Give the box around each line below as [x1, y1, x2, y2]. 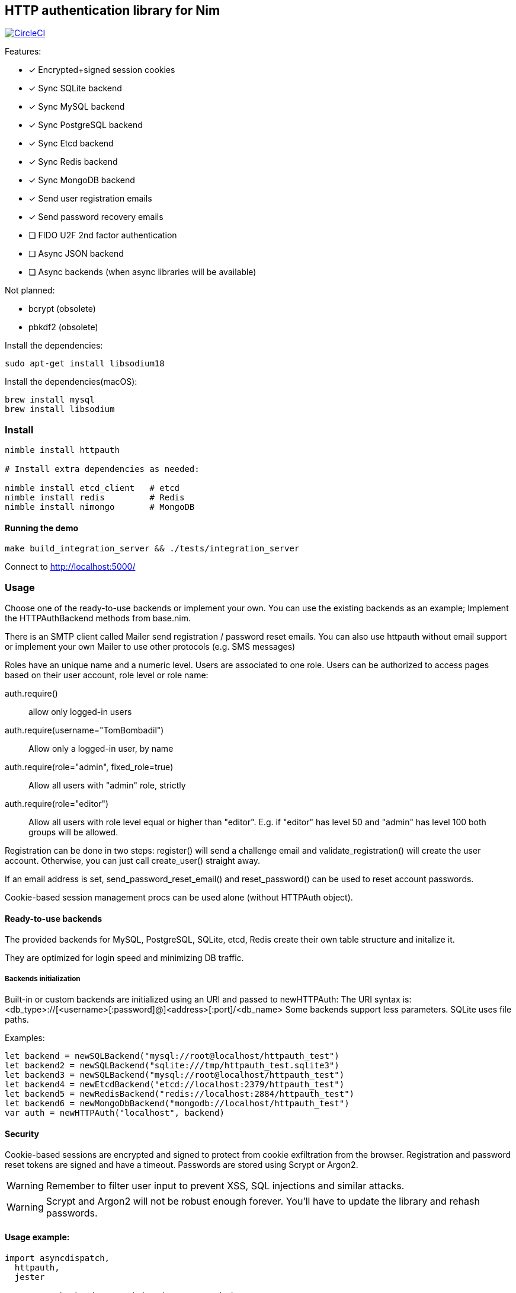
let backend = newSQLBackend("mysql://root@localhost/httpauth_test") [5, 1051, 339, 1061]
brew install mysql [5, 395, 95, 405]
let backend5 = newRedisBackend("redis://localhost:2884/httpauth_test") [5, 1089, 355, 1099]
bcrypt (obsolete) [28, 304, 96, 314]
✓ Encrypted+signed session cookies [28, 65, 175, 75]
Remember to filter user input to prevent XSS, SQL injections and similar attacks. [46, 1180, 405, 1192]
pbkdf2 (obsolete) [28, 322, 98, 333]
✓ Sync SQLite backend [28, 83, 122, 94]
